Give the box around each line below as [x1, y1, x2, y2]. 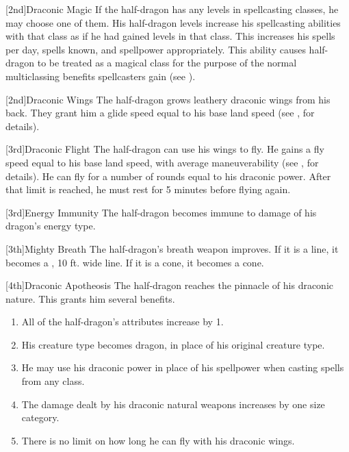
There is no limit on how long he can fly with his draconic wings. [21, 433, 295, 447]
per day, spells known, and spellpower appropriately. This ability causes [5, 42, 306, 56]
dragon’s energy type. [5, 218, 96, 233]
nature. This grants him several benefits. [5, 291, 175, 305]
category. [21, 410, 60, 425]
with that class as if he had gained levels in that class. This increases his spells [5, 29, 335, 43]
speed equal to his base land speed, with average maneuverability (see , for [5, 155, 319, 169]
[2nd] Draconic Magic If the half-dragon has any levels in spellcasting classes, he [5, 2, 339, 16]
